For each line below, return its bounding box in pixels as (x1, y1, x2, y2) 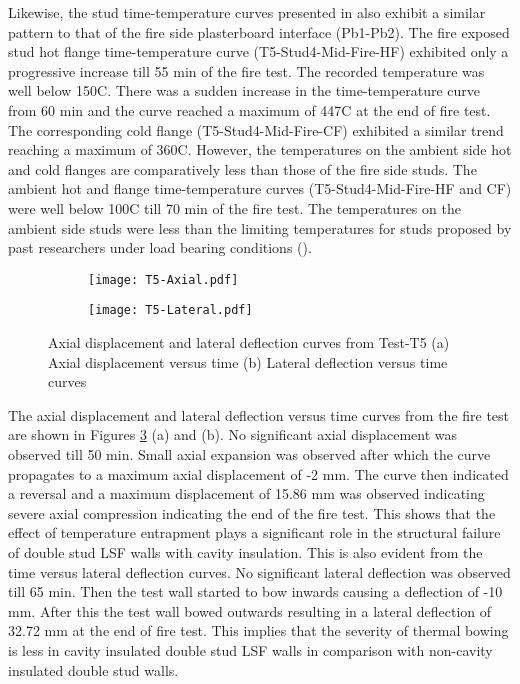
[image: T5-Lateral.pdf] (88, 303, 253, 318)
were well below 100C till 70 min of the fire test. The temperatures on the (8, 197, 461, 218)
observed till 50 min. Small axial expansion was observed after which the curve (8, 444, 491, 464)
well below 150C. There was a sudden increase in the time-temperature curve (8, 80, 481, 101)
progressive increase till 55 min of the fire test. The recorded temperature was (8, 60, 485, 81)
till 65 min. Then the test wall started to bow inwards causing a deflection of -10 (8, 581, 503, 602)
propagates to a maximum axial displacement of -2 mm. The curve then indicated (8, 463, 509, 484)
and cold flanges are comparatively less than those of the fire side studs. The (8, 158, 477, 179)
